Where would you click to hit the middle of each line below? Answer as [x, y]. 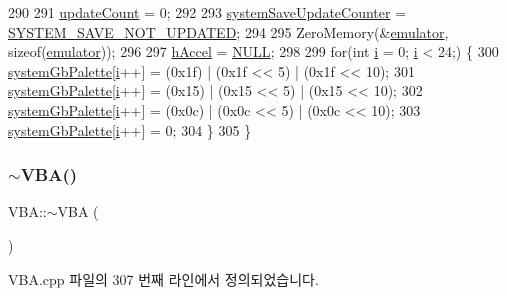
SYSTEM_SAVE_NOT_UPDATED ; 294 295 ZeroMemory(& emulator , [228, 31]
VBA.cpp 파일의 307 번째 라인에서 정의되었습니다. [163, 278]
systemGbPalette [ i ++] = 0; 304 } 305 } [130, 129]
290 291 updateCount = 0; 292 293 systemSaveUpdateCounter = [207, 12]
